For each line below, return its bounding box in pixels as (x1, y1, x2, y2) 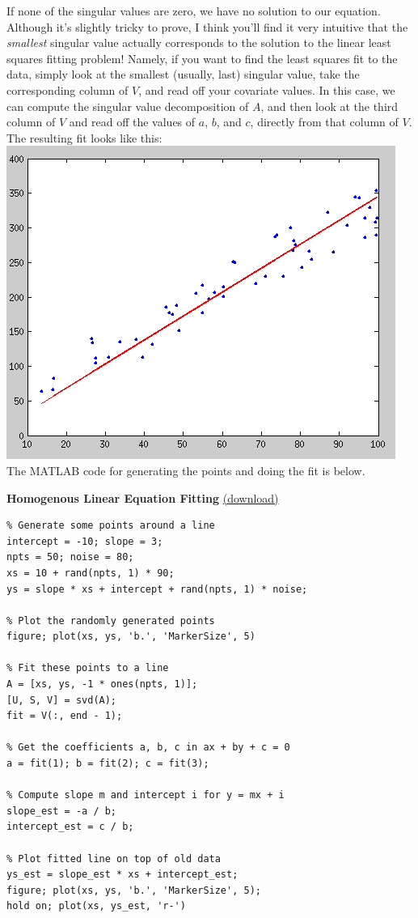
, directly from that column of (250, 113, 399, 130)
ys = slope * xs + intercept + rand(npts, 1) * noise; (6, 583, 308, 595)
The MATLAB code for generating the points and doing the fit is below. (6, 461, 365, 478)
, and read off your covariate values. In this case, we (138, 81, 395, 98)
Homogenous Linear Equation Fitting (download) (6, 489, 279, 506)
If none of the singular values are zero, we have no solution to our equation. (6, 2, 381, 19)
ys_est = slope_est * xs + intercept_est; (6, 869, 239, 881)
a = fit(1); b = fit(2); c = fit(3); (6, 758, 209, 770)
